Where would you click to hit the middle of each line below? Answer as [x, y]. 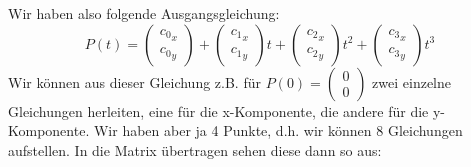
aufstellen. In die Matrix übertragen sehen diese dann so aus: [195, 149]
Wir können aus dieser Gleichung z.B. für [134, 81]
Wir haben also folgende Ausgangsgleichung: [144, 13]
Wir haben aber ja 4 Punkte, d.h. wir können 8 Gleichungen [278, 130]
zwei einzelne [412, 81]
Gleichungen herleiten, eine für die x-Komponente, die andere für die [218, 110]
